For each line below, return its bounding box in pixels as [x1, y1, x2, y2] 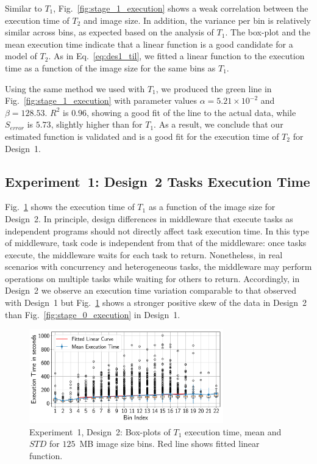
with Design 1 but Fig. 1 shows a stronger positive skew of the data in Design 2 [5, 296, 307, 309]
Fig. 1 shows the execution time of [5, 200, 135, 213]
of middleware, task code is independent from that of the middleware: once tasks [5, 236, 307, 249]
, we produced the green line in [155, 82, 272, 95]
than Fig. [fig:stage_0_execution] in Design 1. [5, 308, 180, 321]
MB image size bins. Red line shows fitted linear [79, 437, 260, 450]
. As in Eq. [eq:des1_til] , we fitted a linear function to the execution [48, 49, 305, 62]
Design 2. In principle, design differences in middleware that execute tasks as [5, 212, 293, 225]
